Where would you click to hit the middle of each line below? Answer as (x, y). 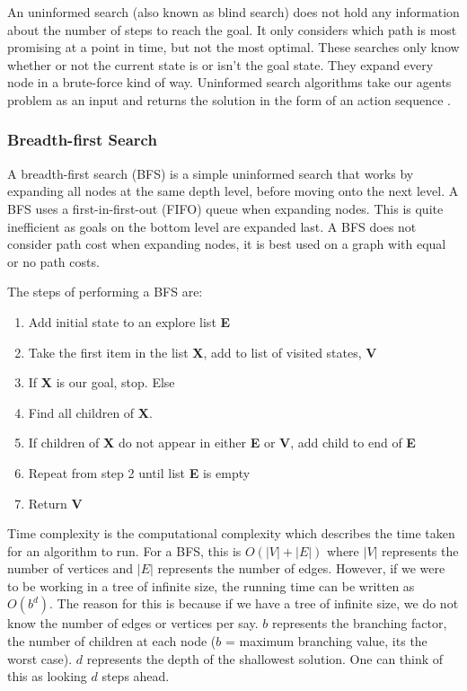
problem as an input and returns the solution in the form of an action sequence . (229, 99)
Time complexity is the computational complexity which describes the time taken (231, 533)
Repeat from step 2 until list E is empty (139, 472)
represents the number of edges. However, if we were (301, 568)
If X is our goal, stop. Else (101, 382)
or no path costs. (53, 261)
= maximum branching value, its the (326, 641)
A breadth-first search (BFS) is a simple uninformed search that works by (211, 173)
